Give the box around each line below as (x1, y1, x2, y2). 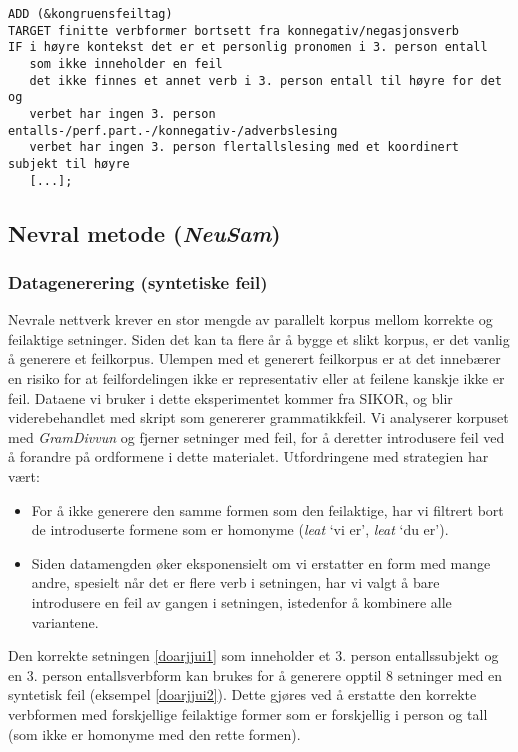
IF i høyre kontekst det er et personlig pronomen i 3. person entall (8, 40, 488, 55)
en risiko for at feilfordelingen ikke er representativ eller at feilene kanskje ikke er (8, 368, 505, 388)
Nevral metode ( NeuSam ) (8, 217, 281, 248)
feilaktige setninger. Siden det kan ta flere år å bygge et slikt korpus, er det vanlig (8, 328, 510, 349)
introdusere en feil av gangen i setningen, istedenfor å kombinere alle (31, 591, 452, 612)
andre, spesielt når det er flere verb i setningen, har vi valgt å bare (31, 572, 440, 593)
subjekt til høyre (8, 156, 130, 171)
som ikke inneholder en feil (29, 56, 223, 71)
